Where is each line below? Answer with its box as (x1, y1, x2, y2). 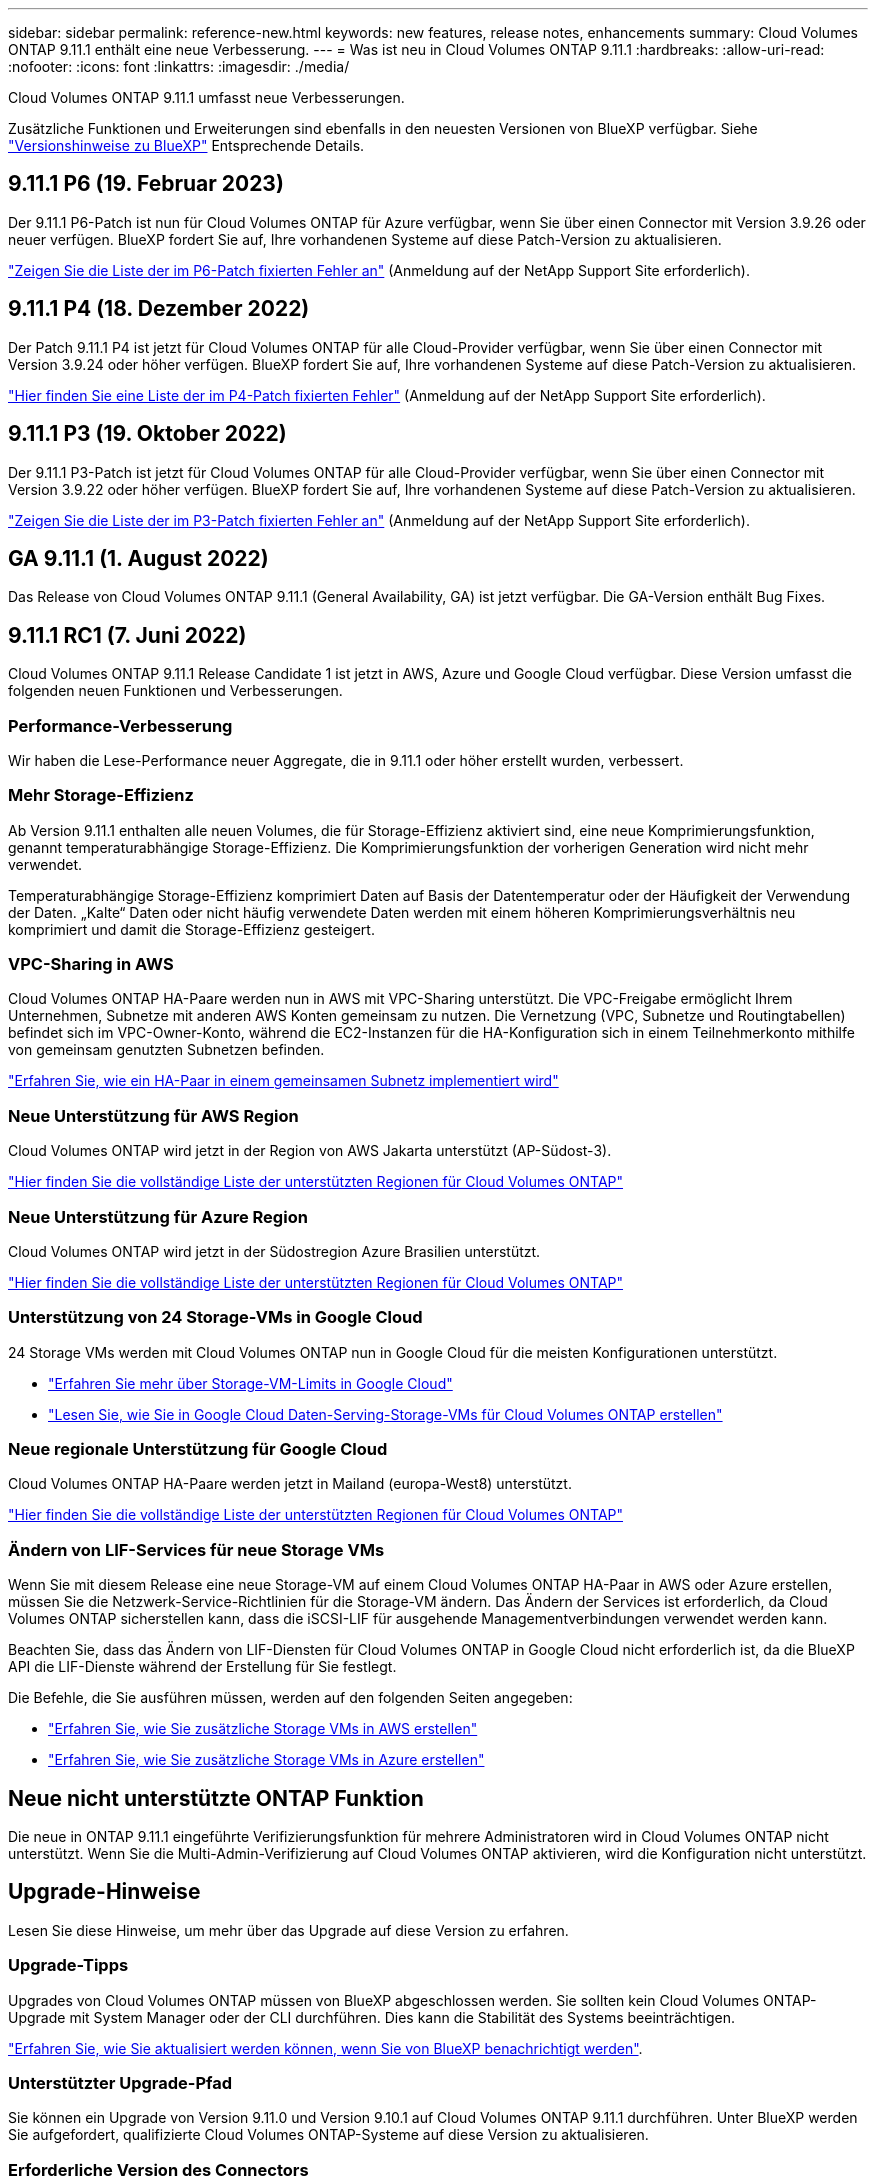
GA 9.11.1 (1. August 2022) (8, 545, 269, 571)
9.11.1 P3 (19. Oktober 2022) (8, 421, 287, 447)
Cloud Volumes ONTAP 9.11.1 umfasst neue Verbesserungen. (8, 89, 405, 106)
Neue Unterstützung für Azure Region (8, 1206, 308, 1227)
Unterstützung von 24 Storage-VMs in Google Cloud (8, 1307, 423, 1328)
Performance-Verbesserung (8, 715, 233, 736)
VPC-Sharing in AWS (8, 954, 174, 975)
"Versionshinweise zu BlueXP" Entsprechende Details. (8, 137, 365, 154)
